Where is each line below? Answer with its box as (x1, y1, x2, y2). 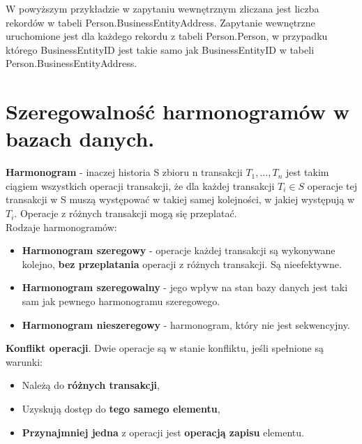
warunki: (6, 354, 43, 369)
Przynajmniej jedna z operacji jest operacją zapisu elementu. (22, 424, 304, 439)
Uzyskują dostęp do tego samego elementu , (22, 401, 220, 415)
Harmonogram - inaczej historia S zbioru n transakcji (6, 165, 243, 179)
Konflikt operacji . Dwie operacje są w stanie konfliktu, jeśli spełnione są (6, 341, 324, 355)
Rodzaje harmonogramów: (6, 219, 117, 234)
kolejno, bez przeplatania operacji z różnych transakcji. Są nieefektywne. (22, 256, 342, 271)
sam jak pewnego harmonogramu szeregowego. (22, 294, 220, 309)
